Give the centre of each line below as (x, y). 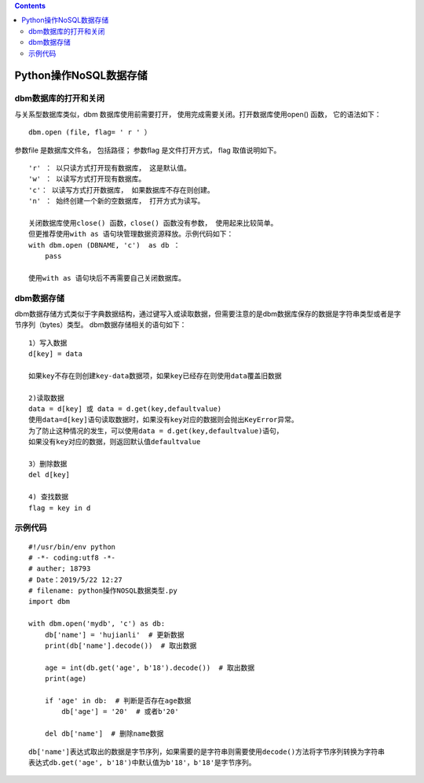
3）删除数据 (48, 464)
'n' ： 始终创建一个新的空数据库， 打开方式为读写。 (117, 201)
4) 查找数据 (49, 497)
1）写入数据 (48, 343)
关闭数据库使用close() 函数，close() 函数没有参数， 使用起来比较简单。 (153, 223)
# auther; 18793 (60, 569)
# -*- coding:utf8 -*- (72, 557)
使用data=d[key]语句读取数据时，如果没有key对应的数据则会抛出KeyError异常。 (163, 420)
